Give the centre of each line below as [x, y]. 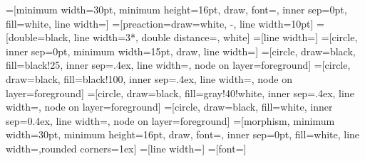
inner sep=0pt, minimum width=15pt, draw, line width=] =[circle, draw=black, [181, 51]
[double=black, [38, 37]
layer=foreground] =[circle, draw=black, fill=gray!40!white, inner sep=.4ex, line [180, 93]
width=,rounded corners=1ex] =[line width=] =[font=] [126, 148]
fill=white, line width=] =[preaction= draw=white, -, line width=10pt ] [160, 23]
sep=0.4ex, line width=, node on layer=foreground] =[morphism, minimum [170, 120]
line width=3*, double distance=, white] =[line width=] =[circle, [216, 37]
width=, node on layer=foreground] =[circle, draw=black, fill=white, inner [169, 107]
